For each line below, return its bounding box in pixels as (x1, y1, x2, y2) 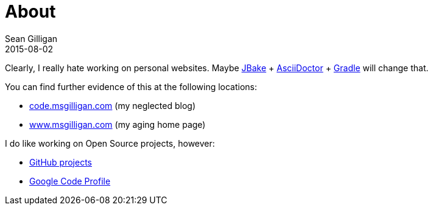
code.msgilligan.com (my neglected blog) (29, 100, 196, 111)
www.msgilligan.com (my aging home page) (29, 119, 206, 130)
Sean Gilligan (5, 33, 58, 44)
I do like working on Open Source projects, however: (5, 138, 215, 149)
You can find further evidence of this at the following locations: (5, 81, 258, 92)
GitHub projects (29, 156, 92, 167)
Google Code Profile (29, 175, 111, 186)
